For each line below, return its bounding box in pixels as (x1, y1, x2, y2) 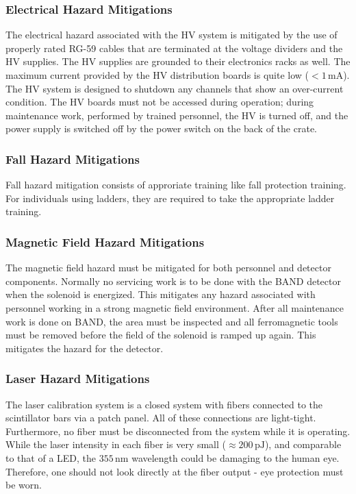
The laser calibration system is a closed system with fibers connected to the (5, 397, 323, 411)
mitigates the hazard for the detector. (5, 341, 164, 355)
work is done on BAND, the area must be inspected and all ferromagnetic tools (5, 314, 338, 328)
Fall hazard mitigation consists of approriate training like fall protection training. (5, 177, 346, 192)
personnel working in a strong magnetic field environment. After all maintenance (5, 300, 344, 314)
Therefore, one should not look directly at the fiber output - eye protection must (5, 464, 344, 478)
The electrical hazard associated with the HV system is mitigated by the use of (5, 27, 338, 42)
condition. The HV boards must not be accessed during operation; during (5, 95, 314, 109)
